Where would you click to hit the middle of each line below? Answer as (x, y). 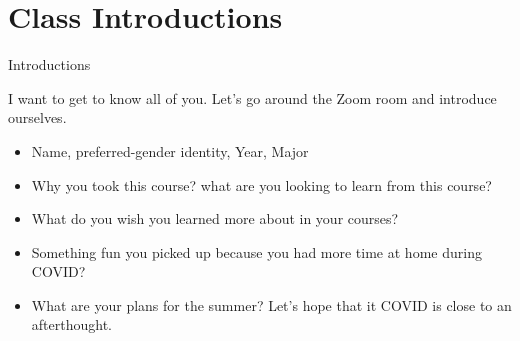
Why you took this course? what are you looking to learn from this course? (261, 184)
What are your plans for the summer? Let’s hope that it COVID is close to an (271, 304)
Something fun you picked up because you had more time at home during (256, 251)
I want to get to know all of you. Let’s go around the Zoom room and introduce (252, 97)
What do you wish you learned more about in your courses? (215, 218)
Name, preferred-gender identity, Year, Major (170, 150)
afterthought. (71, 324)
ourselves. (37, 117)
